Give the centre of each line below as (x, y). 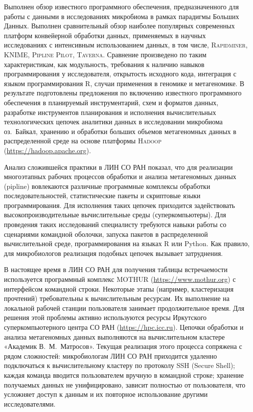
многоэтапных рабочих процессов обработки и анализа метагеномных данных (120, 176)
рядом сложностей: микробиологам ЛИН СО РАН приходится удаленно (111, 355)
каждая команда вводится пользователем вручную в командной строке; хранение (124, 375)
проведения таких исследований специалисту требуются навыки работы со (115, 224)
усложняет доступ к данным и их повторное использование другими (106, 394)
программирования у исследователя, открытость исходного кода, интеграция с (120, 74)
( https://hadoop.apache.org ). (47, 150)
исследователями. (30, 403)
